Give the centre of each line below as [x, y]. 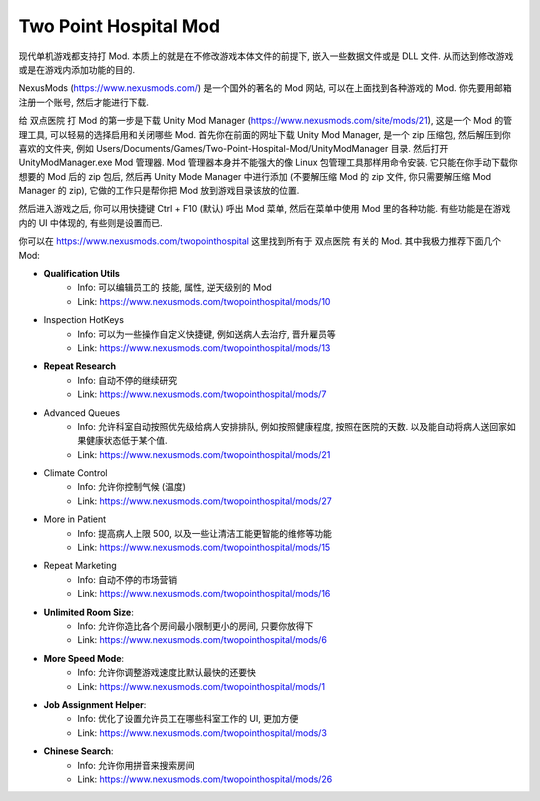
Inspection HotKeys [84, 320]
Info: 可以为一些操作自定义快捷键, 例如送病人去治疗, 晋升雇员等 [207, 334]
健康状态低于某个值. [127, 441]
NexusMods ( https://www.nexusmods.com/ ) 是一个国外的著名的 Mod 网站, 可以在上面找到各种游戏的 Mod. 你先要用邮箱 [265, 88]
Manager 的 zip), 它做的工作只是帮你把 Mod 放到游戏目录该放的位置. [159, 191]
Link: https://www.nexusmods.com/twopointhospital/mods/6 [202, 640]
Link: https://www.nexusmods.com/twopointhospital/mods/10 [204, 301]
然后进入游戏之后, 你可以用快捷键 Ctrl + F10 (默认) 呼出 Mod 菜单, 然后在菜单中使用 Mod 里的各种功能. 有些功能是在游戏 [264, 209]
